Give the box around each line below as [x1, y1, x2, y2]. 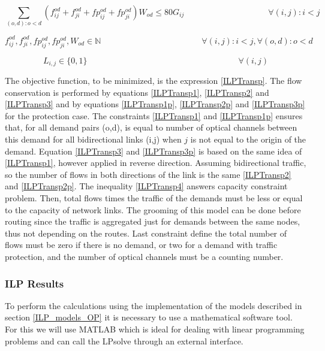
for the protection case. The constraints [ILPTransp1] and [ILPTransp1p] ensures [5, 109, 303, 122]
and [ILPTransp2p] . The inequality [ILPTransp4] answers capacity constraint [5, 180, 288, 192]
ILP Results [5, 276, 64, 291]
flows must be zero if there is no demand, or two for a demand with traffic [5, 238, 278, 251]
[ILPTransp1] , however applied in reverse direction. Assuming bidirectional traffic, [5, 156, 306, 169]
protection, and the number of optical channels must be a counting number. [5, 250, 284, 262]
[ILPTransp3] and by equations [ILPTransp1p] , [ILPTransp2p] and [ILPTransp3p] [5, 98, 305, 110]
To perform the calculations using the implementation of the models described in [5, 299, 302, 311]
